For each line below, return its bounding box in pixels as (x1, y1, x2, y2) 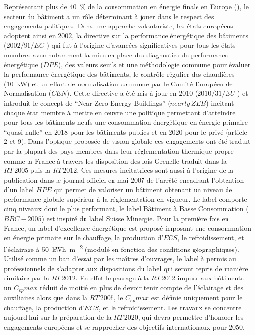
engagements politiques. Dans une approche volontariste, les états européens (4, 21, 233, 31)
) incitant (206, 97, 234, 108)
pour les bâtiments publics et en (70, 126, 167, 137)
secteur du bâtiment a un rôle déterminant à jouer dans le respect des (4, 11, 214, 21)
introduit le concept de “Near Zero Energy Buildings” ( (4, 97, 170, 108)
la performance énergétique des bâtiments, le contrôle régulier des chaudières (4, 69, 235, 79)
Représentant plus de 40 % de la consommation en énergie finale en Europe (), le (4, 1, 249, 11)
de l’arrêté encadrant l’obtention (146, 174, 244, 185)
